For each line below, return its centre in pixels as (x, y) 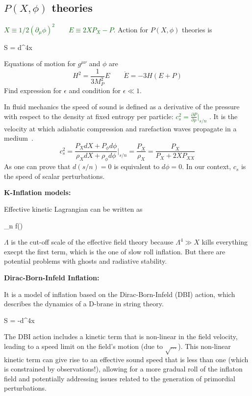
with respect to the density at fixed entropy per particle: (89, 116)
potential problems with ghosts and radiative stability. (86, 261)
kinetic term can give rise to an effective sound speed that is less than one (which (126, 359)
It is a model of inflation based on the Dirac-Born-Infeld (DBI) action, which (120, 294)
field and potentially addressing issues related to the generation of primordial (120, 378)
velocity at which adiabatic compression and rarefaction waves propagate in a (120, 128)
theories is (197, 29)
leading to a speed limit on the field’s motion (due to (84, 346)
